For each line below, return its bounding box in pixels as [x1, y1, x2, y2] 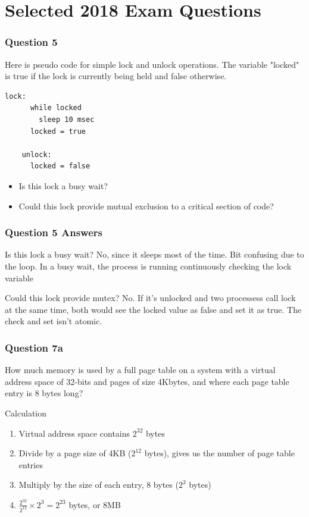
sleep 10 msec [39, 115, 95, 124]
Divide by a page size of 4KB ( [18, 447, 132, 459]
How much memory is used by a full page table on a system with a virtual [5, 364, 276, 376]
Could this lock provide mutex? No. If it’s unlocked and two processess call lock [5, 292, 296, 304]
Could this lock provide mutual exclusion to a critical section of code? [18, 199, 274, 212]
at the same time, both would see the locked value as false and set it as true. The [5, 303, 302, 315]
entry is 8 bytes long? [5, 387, 83, 399]
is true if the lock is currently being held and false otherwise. [5, 70, 227, 82]
